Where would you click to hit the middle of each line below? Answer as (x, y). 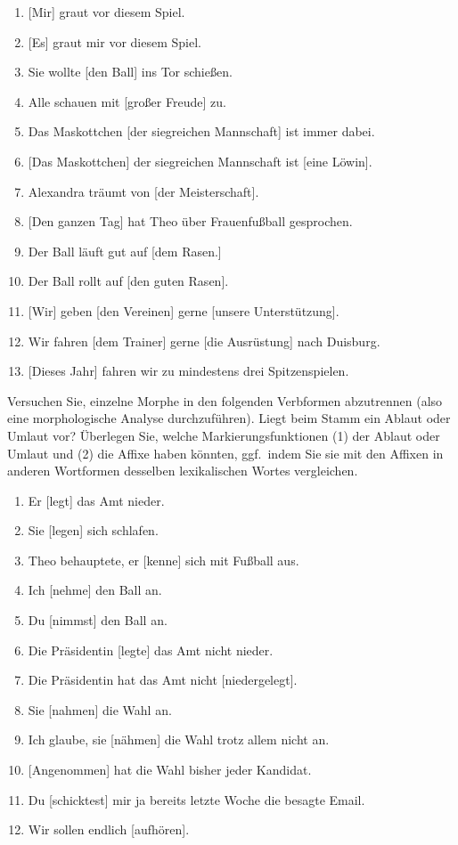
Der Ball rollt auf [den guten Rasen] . (128, 281)
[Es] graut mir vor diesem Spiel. (114, 41)
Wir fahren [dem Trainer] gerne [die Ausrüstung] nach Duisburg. (204, 341)
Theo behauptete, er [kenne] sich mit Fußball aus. (164, 560)
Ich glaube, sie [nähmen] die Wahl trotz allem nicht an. (179, 739)
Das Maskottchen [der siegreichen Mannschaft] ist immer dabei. (201, 131)
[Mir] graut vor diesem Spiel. (106, 12)
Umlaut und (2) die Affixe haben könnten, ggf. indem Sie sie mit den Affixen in (225, 453)
